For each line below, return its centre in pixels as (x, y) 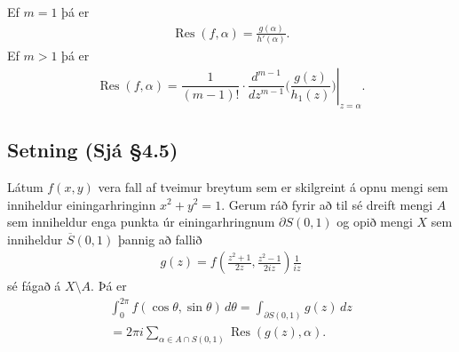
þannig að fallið (160, 239)
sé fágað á (34, 286)
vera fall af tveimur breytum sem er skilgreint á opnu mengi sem (273, 186)
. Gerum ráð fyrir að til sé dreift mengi (327, 204)
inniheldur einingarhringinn (82, 204)
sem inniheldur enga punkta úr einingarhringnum (141, 222)
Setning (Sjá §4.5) (93, 150)
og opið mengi (375, 222)
